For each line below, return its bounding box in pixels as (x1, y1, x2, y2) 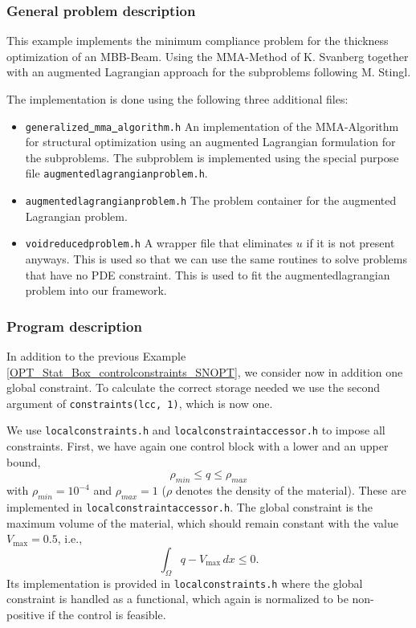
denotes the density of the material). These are (175, 482, 406, 499)
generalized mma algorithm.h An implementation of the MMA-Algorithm (25, 117, 399, 134)
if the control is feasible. (47, 606, 166, 622)
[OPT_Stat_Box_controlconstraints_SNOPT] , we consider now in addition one (6, 363, 403, 380)
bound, (6, 453, 41, 470)
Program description (6, 316, 142, 336)
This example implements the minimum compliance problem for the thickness (6, 32, 389, 49)
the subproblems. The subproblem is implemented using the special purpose (25, 149, 399, 165)
